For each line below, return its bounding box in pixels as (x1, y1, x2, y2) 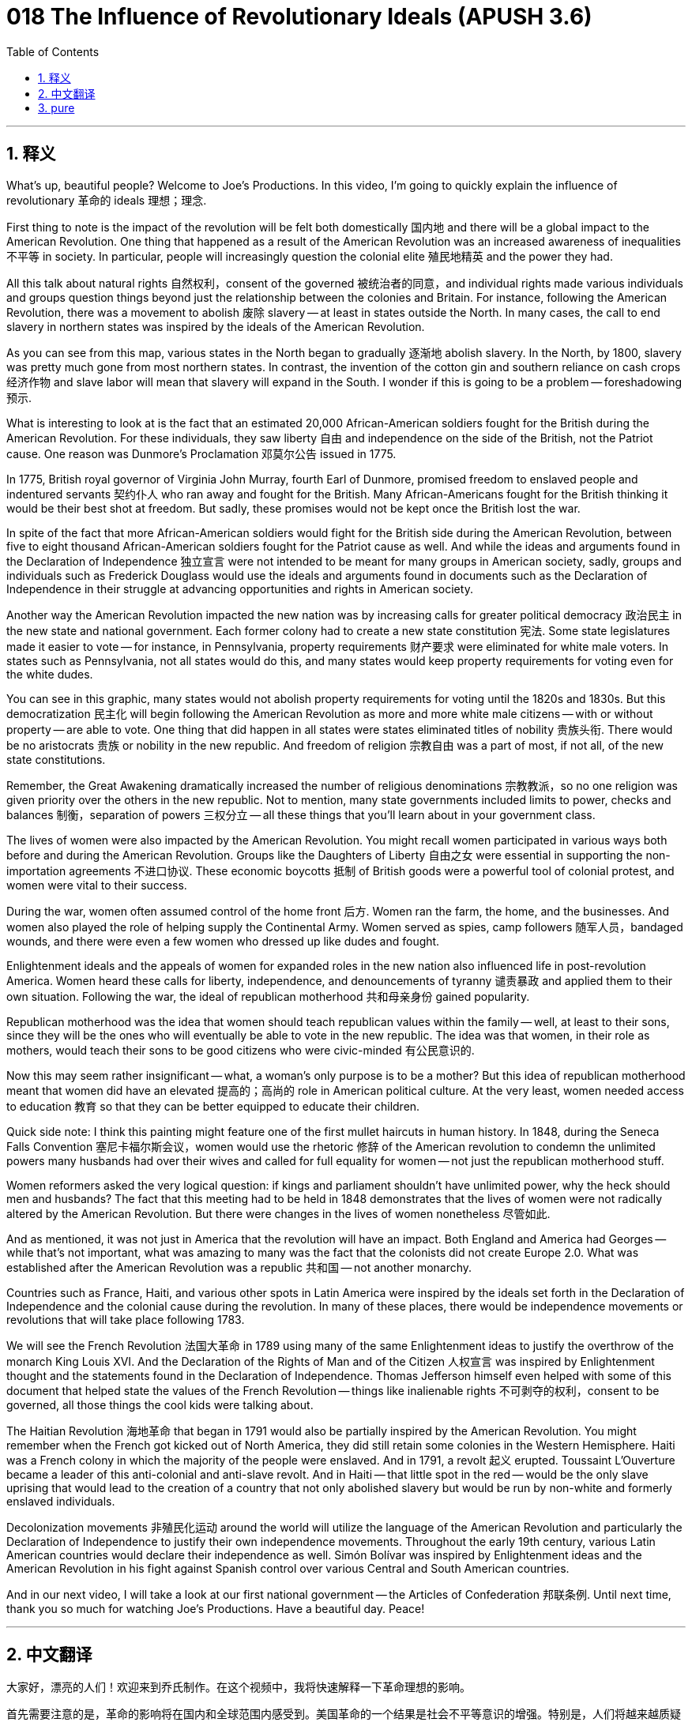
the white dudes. (6, 667, 93, 681)
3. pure (38, 100, 75, 115)
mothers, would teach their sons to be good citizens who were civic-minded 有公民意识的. (6, 1043, 475, 1057)
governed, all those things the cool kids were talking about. (6, 1397, 314, 1412)
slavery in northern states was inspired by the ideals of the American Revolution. (6, 319, 425, 333)
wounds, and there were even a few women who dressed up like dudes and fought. (6, 934, 440, 948)
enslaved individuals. (6, 1494, 115, 1508)
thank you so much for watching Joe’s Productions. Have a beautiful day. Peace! (6, 1601, 425, 1615)
